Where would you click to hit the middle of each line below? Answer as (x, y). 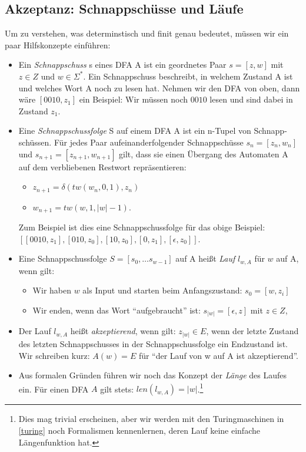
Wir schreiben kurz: (54, 355)
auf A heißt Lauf (205, 258)
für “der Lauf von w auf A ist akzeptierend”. (218, 355)
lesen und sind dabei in (251, 99)
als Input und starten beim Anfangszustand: (162, 290)
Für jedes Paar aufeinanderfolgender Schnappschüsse (149, 142)
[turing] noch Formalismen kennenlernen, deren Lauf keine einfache (139, 430)
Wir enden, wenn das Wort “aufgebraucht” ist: (117, 310)
